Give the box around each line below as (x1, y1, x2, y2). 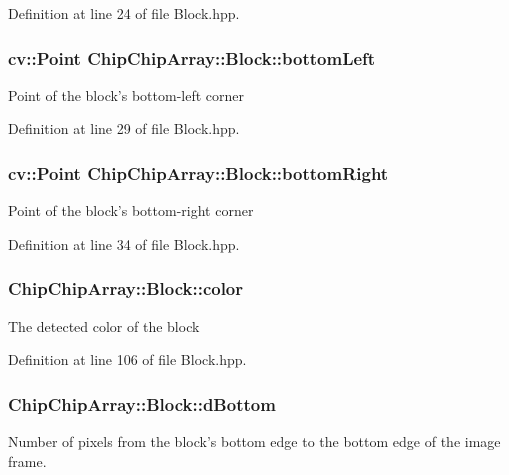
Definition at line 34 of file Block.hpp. (8, 233, 240, 254)
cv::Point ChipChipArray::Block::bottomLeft (8, 45, 376, 70)
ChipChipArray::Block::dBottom (8, 391, 276, 416)
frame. (8, 450, 47, 471)
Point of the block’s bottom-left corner (8, 84, 245, 105)
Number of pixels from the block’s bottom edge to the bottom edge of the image (8, 431, 501, 452)
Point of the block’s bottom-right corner (8, 200, 254, 221)
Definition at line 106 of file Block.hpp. (8, 349, 247, 370)
